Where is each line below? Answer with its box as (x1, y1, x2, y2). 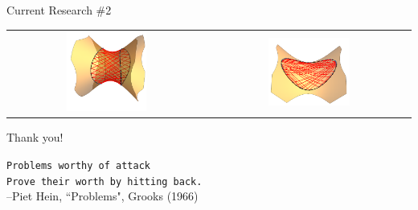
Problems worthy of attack (6, 159, 150, 171)
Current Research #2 (6, 2, 112, 18)
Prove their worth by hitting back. (6, 175, 203, 187)
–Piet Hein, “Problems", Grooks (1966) (6, 187, 199, 204)
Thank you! (6, 129, 64, 146)
